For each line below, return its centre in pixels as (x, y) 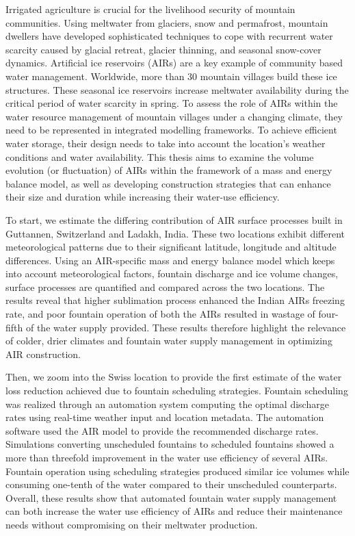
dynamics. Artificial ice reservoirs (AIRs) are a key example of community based (174, 63)
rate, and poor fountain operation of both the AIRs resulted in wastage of (160, 314)
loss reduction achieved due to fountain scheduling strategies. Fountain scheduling (177, 391)
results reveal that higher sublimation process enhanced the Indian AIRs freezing (175, 300)
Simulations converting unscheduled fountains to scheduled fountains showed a (170, 444)
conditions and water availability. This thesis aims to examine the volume (160, 156)
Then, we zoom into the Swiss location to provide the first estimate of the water (174, 377)
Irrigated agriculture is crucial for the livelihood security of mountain (150, 9)
